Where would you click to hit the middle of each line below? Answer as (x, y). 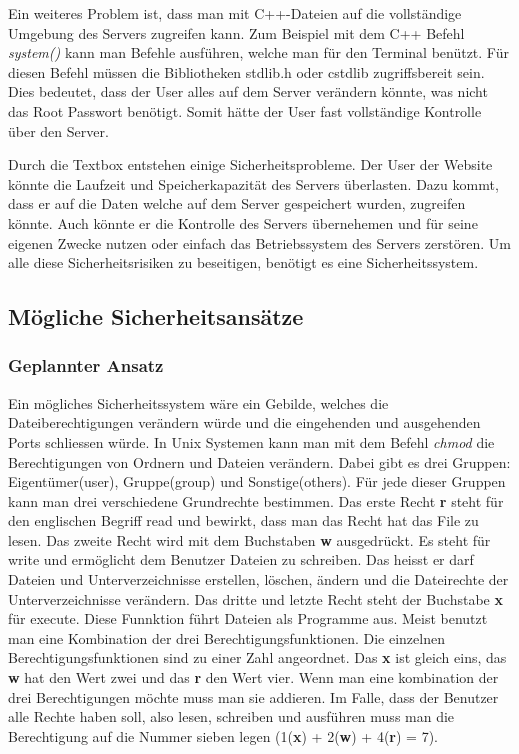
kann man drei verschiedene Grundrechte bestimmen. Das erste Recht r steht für (256, 500)
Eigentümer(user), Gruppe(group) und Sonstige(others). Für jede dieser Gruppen (257, 481)
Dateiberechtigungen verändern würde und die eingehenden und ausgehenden (244, 422)
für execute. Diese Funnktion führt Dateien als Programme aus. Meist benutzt (248, 618)
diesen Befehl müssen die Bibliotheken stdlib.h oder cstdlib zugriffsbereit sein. (246, 71)
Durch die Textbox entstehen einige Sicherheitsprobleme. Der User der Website (250, 164)
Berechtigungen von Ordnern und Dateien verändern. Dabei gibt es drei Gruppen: (259, 461)
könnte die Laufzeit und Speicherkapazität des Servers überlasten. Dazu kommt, (253, 183)
